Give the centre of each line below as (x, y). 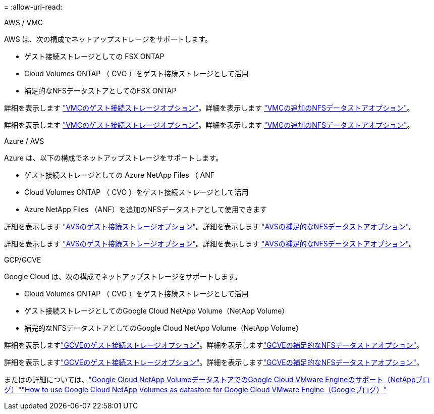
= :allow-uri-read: (33, 7)
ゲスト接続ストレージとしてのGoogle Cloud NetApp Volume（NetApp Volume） (157, 311)
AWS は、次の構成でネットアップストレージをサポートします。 (108, 39)
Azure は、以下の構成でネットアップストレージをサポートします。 (114, 158)
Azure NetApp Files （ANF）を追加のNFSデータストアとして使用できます (146, 209)
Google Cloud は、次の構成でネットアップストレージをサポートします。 (123, 276)
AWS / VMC (24, 22)
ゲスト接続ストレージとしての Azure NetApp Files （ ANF (120, 175)
